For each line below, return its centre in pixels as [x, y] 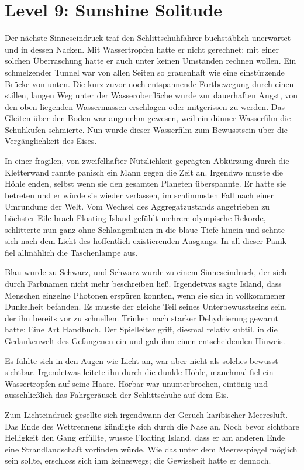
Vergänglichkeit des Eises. [51, 141]
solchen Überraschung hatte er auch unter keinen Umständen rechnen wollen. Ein [151, 61]
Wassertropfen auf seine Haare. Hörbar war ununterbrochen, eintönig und [137, 383]
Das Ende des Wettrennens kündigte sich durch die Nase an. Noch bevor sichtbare [152, 426]
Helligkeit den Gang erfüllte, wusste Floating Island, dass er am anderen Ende [145, 438]
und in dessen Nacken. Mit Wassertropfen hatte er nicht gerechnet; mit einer [142, 49]
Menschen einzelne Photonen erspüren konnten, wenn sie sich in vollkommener [145, 295]
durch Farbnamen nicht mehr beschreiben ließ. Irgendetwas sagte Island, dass [143, 283]
